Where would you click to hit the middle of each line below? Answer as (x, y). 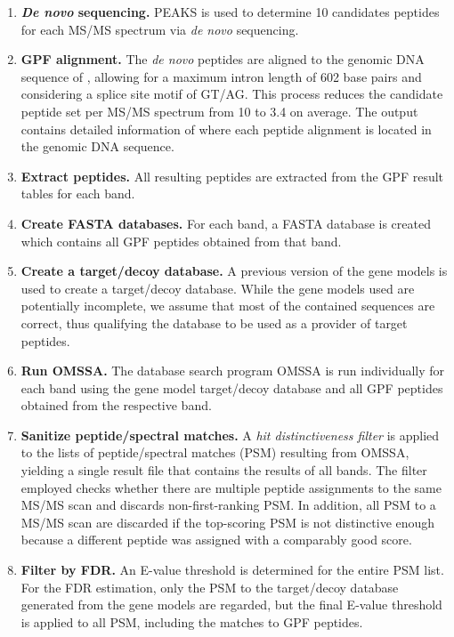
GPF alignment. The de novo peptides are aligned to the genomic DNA (223, 59)
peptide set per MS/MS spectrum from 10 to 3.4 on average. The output (219, 111)
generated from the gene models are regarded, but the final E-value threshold (231, 605)
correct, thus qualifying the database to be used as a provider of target (214, 323)
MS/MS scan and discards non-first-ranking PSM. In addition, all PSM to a (228, 505)
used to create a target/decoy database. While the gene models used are (218, 288)
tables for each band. (78, 194)
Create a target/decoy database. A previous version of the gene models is (234, 271)
